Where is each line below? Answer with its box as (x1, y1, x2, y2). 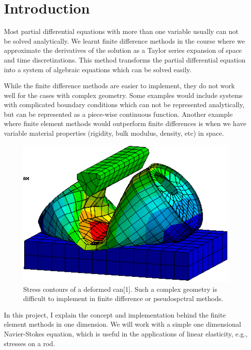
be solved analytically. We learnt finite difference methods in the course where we (4, 35, 245, 46)
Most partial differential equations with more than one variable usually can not (4, 26, 238, 36)
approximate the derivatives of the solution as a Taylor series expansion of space (4, 45, 242, 55)
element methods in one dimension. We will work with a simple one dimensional (4, 319, 241, 329)
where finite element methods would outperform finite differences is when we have (4, 118, 247, 128)
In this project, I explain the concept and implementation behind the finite (4, 309, 226, 319)
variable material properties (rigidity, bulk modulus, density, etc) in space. (4, 128, 224, 138)
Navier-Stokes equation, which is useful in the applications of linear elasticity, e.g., (4, 328, 248, 338)
